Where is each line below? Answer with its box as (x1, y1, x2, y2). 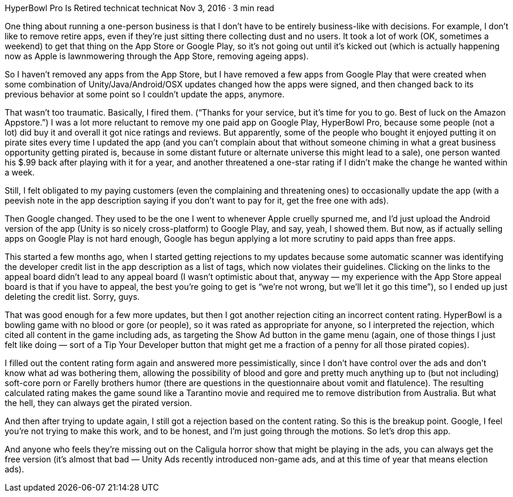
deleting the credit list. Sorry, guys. (5, 292, 140, 302)
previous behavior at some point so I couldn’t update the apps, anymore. (5, 89, 285, 99)
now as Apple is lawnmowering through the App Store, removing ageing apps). (5, 51, 309, 61)
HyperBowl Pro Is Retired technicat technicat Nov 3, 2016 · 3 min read (5, 3, 274, 13)
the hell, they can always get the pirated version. (5, 398, 192, 408)
